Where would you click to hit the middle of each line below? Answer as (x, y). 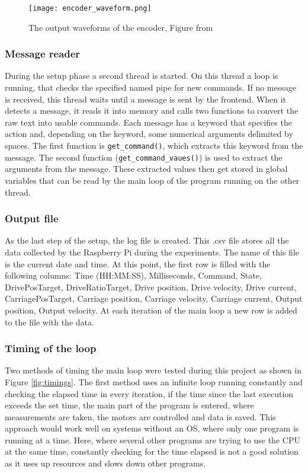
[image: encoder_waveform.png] (90, 8)
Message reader (43, 54)
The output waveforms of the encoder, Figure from (121, 27)
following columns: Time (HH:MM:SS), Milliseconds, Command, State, (133, 275)
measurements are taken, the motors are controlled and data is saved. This (140, 416)
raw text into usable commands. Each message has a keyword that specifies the (148, 122)
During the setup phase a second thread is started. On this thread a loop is (142, 76)
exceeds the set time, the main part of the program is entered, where (129, 405)
